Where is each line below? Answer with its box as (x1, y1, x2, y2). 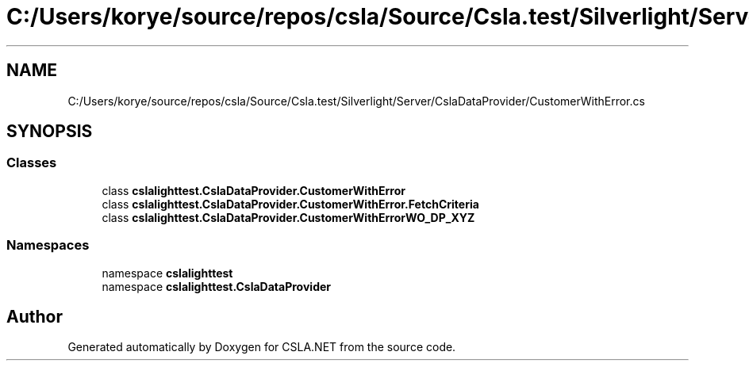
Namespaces (6, 237, 90, 254)
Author (6, 306, 63, 327)
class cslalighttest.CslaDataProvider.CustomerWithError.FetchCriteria (102, 197, 479, 211)
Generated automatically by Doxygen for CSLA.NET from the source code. (67, 340, 456, 354)
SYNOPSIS (6, 121, 93, 142)
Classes (6, 155, 57, 171)
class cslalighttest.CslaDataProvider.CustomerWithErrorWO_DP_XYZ (102, 210, 475, 224)
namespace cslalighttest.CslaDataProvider (102, 279, 331, 293)
